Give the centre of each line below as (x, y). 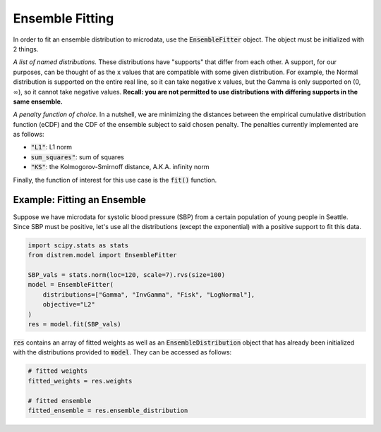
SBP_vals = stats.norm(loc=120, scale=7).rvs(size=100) (127, 275)
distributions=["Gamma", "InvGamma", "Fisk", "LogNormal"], (149, 295)
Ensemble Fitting (64, 18)
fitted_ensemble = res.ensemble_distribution (108, 410)
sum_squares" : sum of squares (78, 157)
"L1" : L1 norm (52, 147)
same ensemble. (38, 101)
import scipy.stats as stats (78, 245)
